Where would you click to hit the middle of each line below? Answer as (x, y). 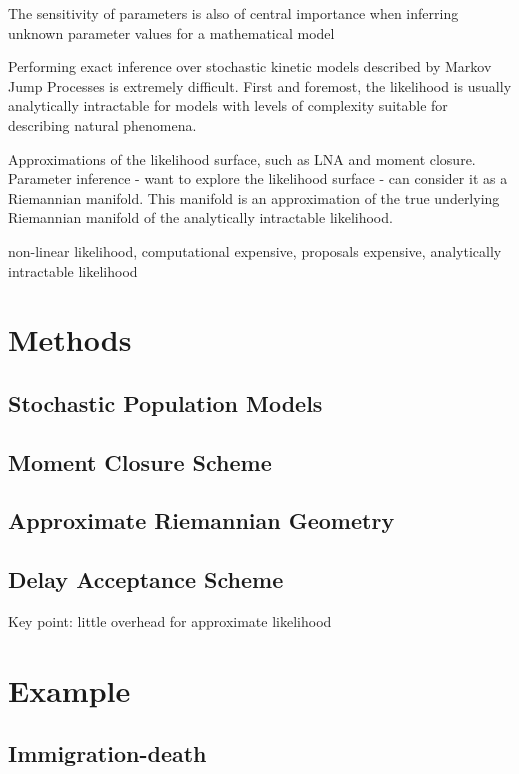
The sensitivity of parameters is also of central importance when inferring (233, 13)
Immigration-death (107, 753)
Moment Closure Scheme (140, 461)
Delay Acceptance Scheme (146, 579)
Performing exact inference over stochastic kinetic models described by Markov (250, 66)
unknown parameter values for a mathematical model (171, 32)
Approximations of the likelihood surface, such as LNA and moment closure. (242, 158)
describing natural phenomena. (102, 124)
